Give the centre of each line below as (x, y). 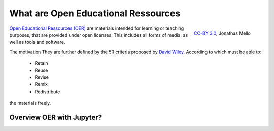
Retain (41, 63)
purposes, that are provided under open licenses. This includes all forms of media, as (98, 35)
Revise (42, 77)
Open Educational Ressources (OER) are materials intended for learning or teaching (97, 28)
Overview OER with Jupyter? (56, 117)
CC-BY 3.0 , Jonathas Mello (222, 33)
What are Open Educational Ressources (95, 13)
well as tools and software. (37, 42)
